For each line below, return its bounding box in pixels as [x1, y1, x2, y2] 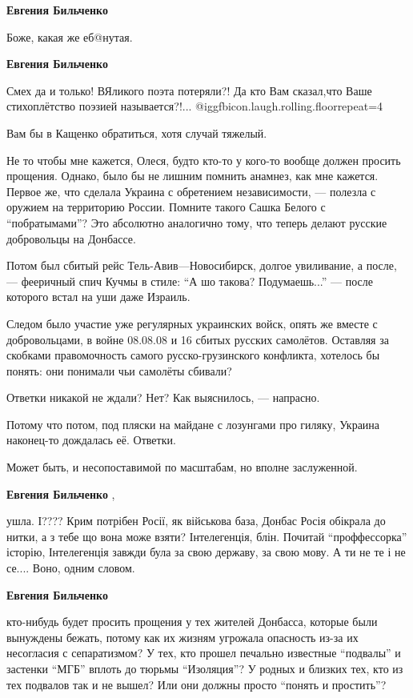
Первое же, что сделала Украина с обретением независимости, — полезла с [6, 183, 376, 199]
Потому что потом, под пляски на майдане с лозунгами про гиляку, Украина [6, 415, 380, 432]
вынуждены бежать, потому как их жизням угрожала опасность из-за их [6, 628, 359, 645]
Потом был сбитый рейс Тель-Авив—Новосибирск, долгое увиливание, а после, [6, 257, 397, 274]
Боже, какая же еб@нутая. [6, 28, 133, 45]
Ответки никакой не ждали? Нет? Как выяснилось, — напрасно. [6, 389, 320, 406]
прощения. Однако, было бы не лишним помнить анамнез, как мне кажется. [6, 167, 379, 184]
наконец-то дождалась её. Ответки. [6, 431, 176, 448]
